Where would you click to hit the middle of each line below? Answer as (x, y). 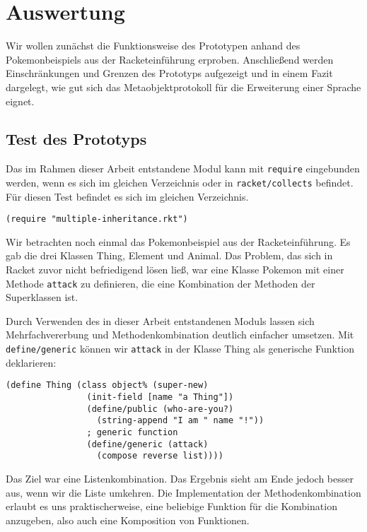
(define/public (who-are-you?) (160, 409)
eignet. (20, 101)
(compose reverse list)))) (160, 456)
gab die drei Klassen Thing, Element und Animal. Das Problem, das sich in (169, 255)
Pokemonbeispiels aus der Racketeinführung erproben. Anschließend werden (170, 59)
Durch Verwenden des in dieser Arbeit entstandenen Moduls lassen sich (160, 320)
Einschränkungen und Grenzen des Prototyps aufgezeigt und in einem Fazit (169, 73)
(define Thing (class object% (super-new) (107, 385)
